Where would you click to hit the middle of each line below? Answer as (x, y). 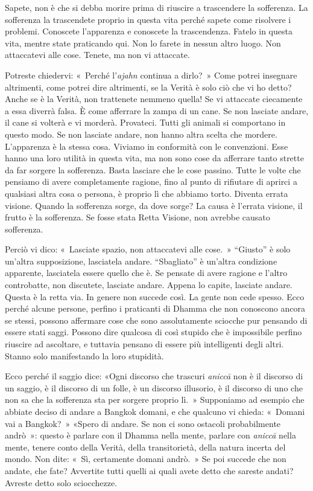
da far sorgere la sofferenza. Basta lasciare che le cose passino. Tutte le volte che (153, 169)
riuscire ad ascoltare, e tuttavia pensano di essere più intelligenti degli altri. (144, 344)
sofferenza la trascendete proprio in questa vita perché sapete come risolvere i (148, 19)
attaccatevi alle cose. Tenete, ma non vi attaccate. (97, 55)
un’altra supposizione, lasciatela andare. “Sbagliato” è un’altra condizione (141, 261)
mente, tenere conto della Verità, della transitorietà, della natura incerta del (145, 447)
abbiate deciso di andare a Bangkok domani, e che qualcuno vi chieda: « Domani (155, 411)
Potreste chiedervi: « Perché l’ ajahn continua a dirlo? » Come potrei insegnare (151, 75)
